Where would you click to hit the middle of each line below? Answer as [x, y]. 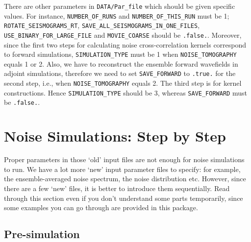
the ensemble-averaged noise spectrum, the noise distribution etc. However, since [125, 179]
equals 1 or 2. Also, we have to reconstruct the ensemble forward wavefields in [121, 63]
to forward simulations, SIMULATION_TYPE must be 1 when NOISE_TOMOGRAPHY [120, 54]
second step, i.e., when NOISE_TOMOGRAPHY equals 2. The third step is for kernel [123, 83]
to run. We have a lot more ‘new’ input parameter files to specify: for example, [122, 169]
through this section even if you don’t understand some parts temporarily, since [124, 198]
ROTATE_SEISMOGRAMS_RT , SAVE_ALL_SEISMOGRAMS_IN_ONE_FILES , [102, 25]
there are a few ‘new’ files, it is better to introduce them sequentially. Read [117, 188]
